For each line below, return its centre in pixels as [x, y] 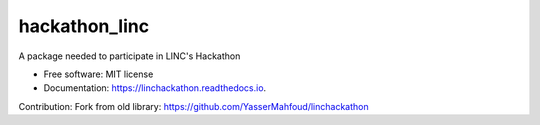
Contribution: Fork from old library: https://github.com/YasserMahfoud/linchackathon [193, 106]
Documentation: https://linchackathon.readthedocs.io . [155, 88]
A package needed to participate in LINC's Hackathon [129, 56]
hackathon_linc [84, 26]
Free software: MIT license [98, 74]
